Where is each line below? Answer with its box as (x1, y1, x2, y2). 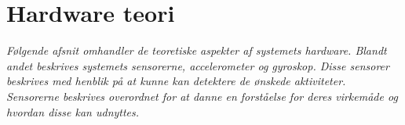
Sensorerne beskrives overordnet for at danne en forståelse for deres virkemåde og (6, 87, 398, 104)
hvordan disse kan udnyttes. (6, 103, 140, 120)
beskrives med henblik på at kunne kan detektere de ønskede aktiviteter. (6, 73, 346, 89)
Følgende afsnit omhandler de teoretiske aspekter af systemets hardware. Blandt (6, 42, 387, 59)
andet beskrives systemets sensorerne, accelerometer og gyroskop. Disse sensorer (6, 57, 389, 73)
